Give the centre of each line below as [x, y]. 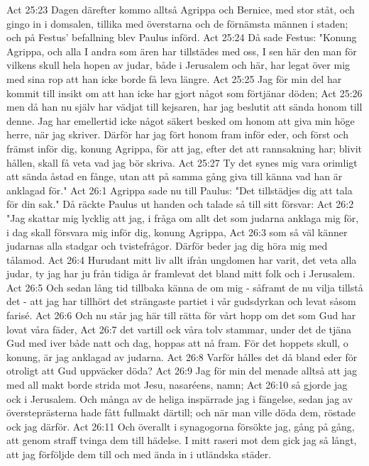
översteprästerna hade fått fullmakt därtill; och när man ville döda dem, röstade [181, 412]
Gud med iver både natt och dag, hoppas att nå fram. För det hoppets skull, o [177, 343]
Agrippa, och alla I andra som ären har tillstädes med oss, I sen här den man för [182, 51]
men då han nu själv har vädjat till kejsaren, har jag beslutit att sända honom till [184, 107]
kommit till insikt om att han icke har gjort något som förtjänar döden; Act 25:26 [184, 93]
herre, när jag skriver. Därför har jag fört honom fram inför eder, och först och [177, 134]
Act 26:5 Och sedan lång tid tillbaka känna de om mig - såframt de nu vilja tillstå [185, 287]
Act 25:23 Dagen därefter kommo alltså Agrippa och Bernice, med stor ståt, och [181, 9]
